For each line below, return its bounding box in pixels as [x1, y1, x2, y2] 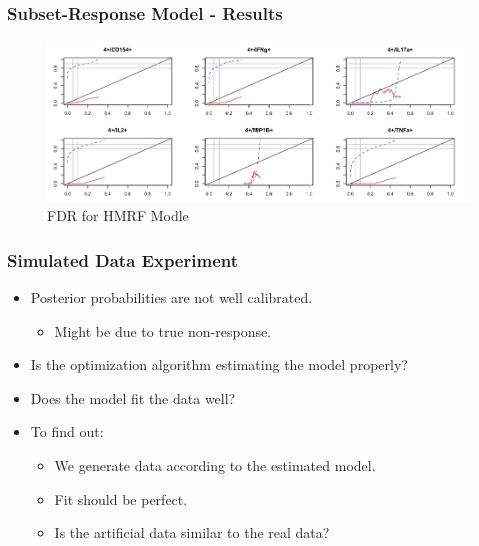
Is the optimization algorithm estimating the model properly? [30, 354, 408, 375]
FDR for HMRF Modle [47, 205, 189, 226]
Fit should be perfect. [54, 488, 188, 509]
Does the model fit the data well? [30, 387, 236, 408]
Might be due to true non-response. [54, 320, 272, 341]
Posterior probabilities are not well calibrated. [30, 287, 313, 308]
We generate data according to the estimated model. [54, 455, 376, 476]
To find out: [30, 421, 104, 442]
